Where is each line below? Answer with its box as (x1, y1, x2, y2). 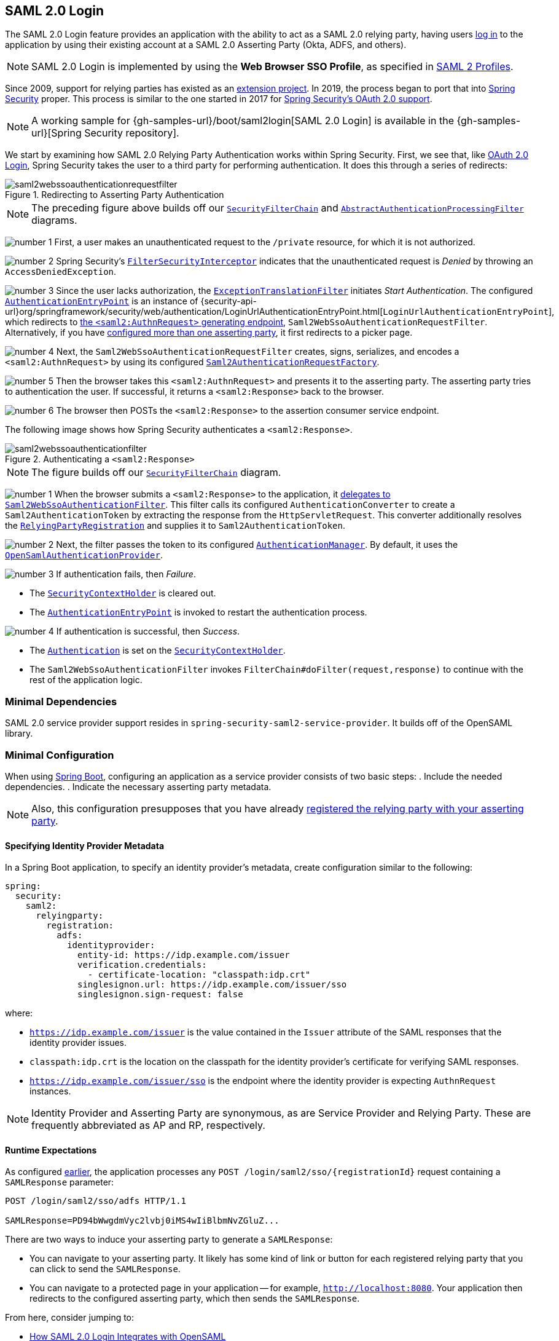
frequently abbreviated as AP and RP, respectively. (31, 1119, 265, 1132)
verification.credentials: (77, 960, 207, 970)
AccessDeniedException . (5, 266, 117, 277)
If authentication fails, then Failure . (56, 569, 196, 580)
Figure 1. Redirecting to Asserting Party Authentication (5, 189, 224, 200)
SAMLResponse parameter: (5, 1177, 114, 1188)
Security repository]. (84, 127, 179, 140)
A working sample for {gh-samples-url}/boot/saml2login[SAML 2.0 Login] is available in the (31, 114, 454, 127)
